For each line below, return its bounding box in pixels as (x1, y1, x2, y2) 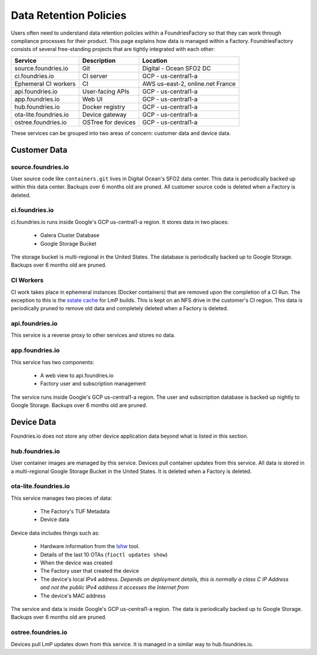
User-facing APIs (82, 87, 130, 95)
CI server (82, 72, 108, 80)
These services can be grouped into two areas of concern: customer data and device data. (11, 129, 231, 136)
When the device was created (40, 559, 113, 566)
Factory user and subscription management (40, 380, 146, 387)
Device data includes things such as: (11, 529, 100, 536)
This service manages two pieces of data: (11, 494, 113, 502)
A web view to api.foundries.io (40, 372, 114, 379)
